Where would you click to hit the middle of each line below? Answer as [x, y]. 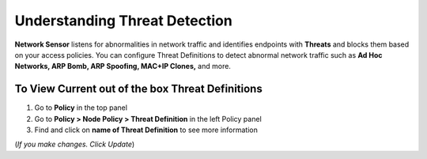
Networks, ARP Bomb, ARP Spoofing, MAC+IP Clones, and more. [123, 66]
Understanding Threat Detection [123, 21]
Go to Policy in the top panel [81, 108]
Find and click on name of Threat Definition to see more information [146, 130]
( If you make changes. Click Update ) [75, 144]
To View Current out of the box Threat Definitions [138, 89]
